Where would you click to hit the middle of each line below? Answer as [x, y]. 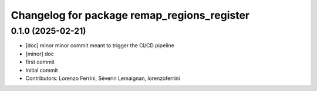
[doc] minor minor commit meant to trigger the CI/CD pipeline [100, 45]
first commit [40, 62]
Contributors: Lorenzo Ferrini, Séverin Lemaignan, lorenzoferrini [103, 78]
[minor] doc [40, 54]
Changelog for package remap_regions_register [130, 15]
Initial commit [42, 70]
